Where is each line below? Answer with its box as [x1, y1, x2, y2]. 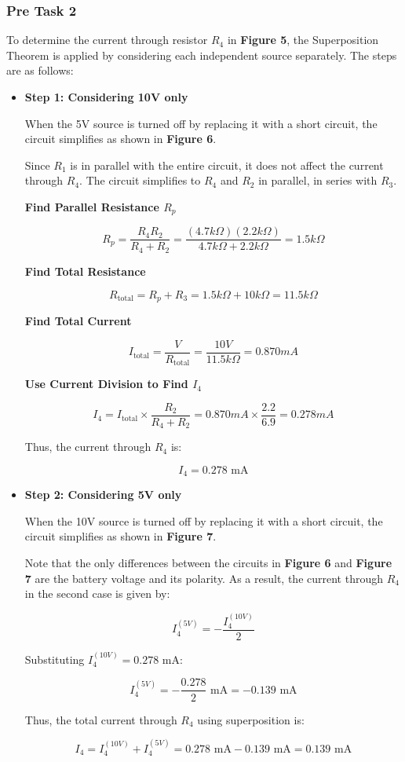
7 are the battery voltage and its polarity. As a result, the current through [24, 570, 383, 586]
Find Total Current [24, 312, 132, 328]
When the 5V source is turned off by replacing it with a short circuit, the [24, 115, 378, 131]
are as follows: [6, 62, 74, 79]
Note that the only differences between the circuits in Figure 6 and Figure [24, 555, 392, 571]
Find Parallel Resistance [24, 198, 159, 214]
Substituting [24, 650, 85, 667]
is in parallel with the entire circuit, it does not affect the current [70, 156, 384, 173]
